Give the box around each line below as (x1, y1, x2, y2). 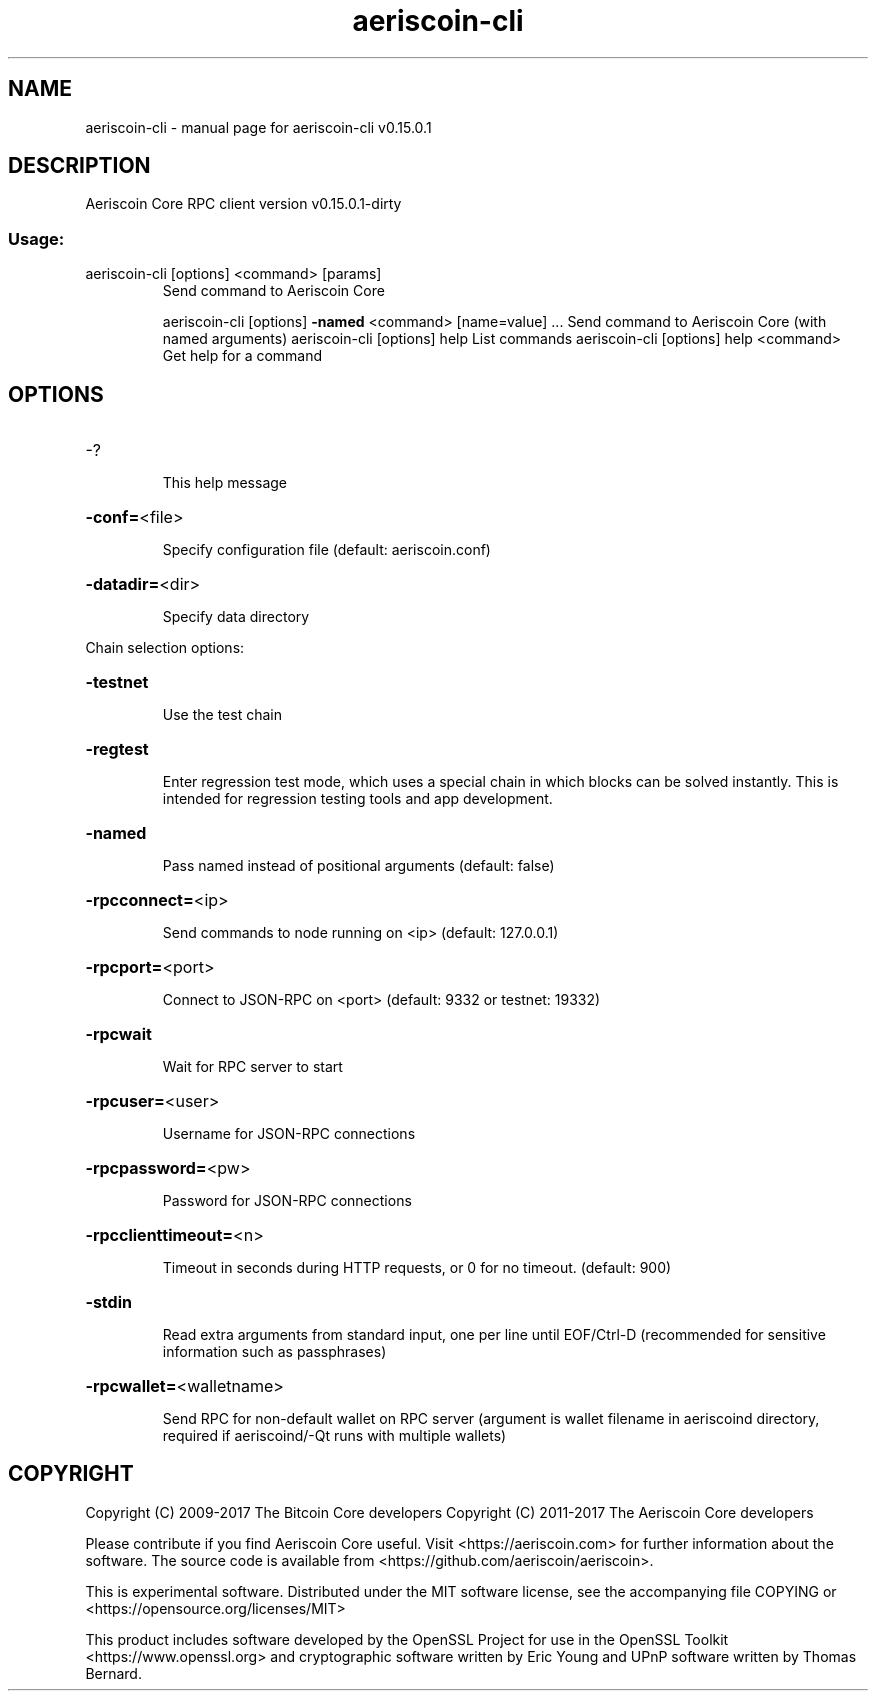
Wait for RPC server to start (162, 1058, 343, 1076)
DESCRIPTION (8, 153, 151, 179)
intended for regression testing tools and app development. (162, 790, 553, 808)
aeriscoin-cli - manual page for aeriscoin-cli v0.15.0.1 (85, 118, 432, 136)
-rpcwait (85, 1024, 152, 1045)
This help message (162, 474, 287, 492)
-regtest (85, 739, 149, 760)
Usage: (8, 228, 65, 249)
